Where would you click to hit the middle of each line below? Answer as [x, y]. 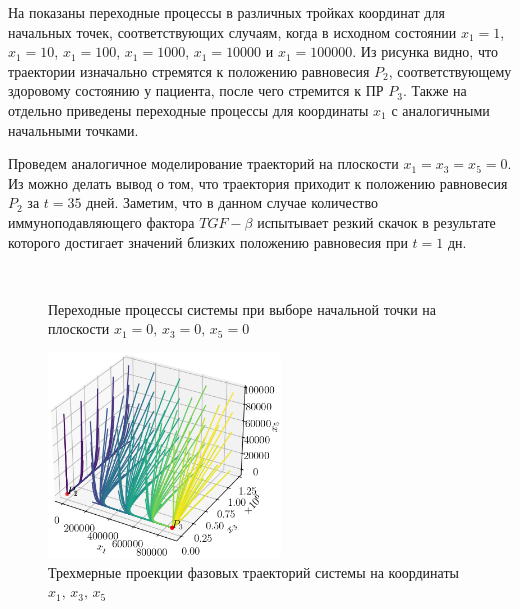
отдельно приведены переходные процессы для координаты [188, 109]
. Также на [434, 90]
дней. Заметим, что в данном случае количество [232, 202]
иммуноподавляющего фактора [101, 221]
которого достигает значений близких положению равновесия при [208, 241]
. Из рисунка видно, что [425, 51]
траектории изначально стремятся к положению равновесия [189, 70]
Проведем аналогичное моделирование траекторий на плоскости [203, 163]
